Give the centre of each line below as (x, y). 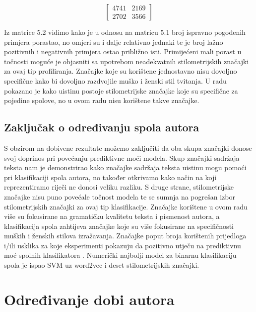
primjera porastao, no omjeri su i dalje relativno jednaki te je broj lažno (114, 42)
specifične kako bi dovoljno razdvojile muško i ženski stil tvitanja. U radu (115, 80)
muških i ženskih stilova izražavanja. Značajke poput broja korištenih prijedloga (125, 236)
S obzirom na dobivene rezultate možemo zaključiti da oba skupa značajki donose (128, 148)
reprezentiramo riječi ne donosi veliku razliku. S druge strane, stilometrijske (119, 187)
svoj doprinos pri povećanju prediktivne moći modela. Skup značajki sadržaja (122, 157)
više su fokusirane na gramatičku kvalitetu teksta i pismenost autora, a (112, 216)
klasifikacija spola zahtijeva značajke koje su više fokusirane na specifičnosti (119, 226)
